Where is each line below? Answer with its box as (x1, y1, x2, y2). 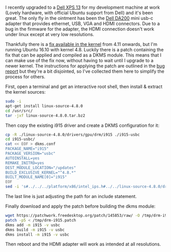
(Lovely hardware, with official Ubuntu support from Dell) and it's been (5, 10, 153, 16)
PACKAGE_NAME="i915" (5, 146, 49, 152)
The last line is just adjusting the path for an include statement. (5, 193, 137, 199)
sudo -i (5, 99, 22, 104)
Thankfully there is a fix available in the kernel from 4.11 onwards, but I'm (5, 41, 158, 47)
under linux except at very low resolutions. (5, 32, 94, 37)
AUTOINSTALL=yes (5, 155, 40, 161)
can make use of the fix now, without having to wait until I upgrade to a (5, 58, 154, 63)
